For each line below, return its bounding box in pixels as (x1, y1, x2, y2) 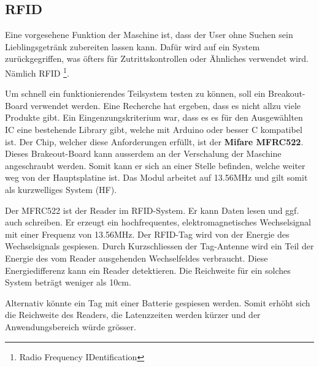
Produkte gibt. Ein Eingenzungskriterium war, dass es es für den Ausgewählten (5, 111, 303, 124)
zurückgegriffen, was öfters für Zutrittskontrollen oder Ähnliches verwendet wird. (5, 52, 309, 65)
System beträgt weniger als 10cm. (5, 276, 131, 289)
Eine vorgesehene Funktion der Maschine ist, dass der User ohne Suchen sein (5, 28, 293, 41)
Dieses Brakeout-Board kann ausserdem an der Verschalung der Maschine (5, 147, 282, 160)
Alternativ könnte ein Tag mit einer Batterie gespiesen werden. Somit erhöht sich (5, 296, 310, 309)
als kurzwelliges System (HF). (5, 183, 117, 195)
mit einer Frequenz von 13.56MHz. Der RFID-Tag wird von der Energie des (5, 227, 290, 240)
